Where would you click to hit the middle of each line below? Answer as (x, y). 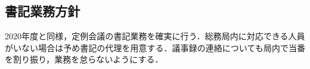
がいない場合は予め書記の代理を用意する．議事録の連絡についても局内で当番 (155, 47)
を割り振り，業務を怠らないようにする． (84, 59)
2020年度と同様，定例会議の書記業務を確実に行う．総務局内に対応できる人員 (155, 36)
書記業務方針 (42, 11)
